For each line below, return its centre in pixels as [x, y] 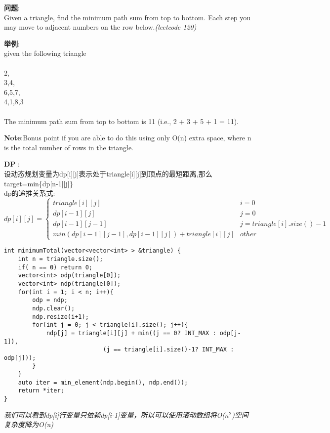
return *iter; [41, 391]
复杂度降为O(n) [29, 424]
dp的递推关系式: [30, 193]
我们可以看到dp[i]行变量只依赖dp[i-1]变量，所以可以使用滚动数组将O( [115, 414]
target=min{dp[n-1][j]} [39, 183]
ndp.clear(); [54, 308]
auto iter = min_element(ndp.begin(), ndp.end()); [103, 382]
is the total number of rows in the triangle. [69, 147]
